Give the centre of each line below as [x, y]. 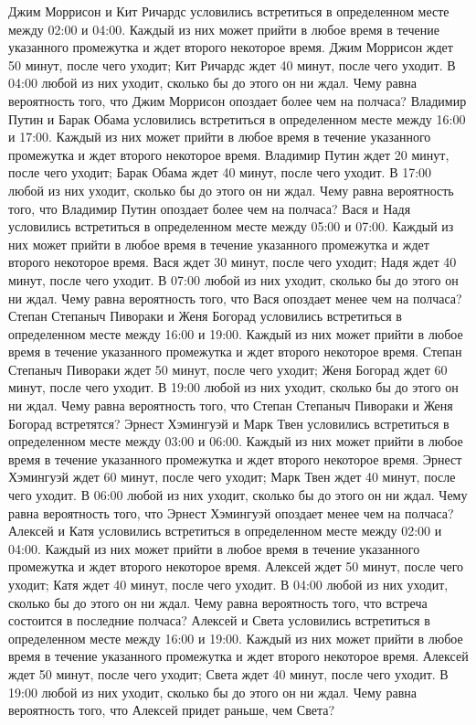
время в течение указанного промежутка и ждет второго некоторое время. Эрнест [235, 458]
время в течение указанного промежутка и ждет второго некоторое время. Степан [235, 352]
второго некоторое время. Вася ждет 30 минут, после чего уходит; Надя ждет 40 [233, 262]
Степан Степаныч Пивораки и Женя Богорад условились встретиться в [205, 316]
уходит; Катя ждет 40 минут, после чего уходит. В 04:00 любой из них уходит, [228, 584]
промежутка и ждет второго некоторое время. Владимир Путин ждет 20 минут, [229, 154]
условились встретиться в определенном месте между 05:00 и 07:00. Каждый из [231, 226]
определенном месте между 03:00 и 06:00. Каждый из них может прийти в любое [236, 441]
